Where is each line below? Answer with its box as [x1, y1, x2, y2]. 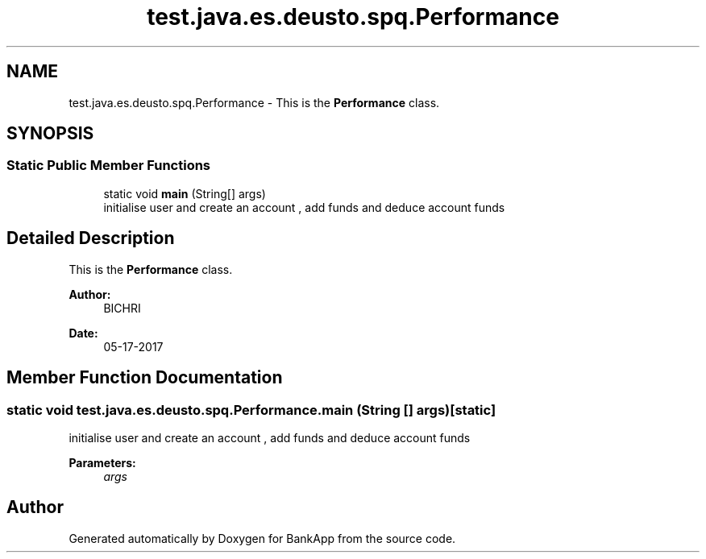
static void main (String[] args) [103, 186, 266, 201]
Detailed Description [6, 228, 175, 249]
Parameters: [69, 455, 136, 470]
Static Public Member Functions [6, 157, 211, 174]
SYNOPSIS [6, 123, 94, 144]
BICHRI [103, 300, 141, 315]
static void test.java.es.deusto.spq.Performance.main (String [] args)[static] [6, 401, 496, 418]
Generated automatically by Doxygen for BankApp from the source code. [69, 531, 456, 545]
